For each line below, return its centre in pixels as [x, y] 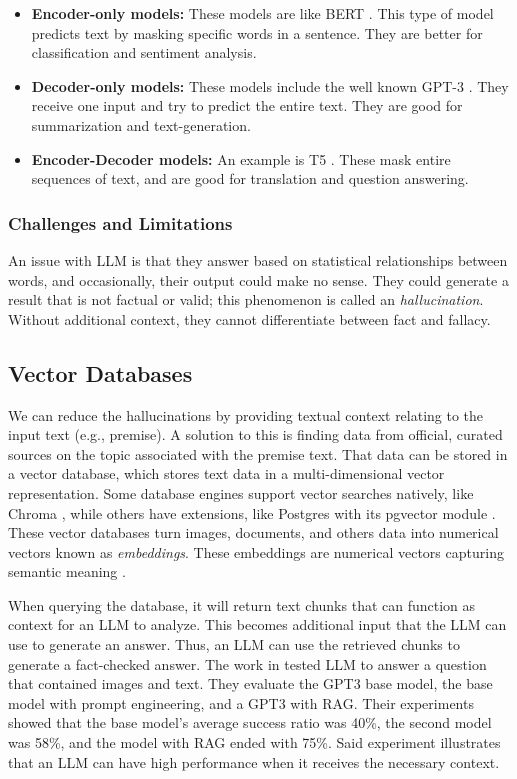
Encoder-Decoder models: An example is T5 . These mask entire [241, 158]
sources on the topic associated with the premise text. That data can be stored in [258, 453]
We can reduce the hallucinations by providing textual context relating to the [246, 414]
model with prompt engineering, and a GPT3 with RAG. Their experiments [241, 702]
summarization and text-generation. [141, 124]
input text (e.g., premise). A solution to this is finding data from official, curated [255, 434]
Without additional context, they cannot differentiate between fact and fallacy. [249, 318]
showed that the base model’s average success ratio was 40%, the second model [250, 722]
